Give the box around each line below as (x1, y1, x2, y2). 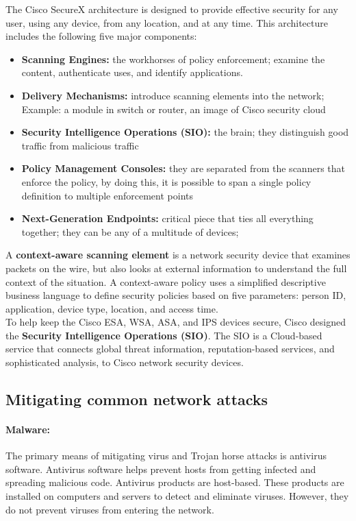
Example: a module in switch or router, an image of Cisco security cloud (21, 101, 326, 116)
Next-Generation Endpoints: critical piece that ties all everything (21, 211, 314, 226)
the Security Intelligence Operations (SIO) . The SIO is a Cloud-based (5, 328, 322, 342)
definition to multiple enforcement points (21, 188, 193, 202)
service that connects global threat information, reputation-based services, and (5, 341, 335, 356)
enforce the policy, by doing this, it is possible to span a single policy (21, 174, 311, 189)
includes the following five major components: (5, 29, 197, 43)
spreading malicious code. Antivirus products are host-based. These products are (5, 475, 344, 489)
